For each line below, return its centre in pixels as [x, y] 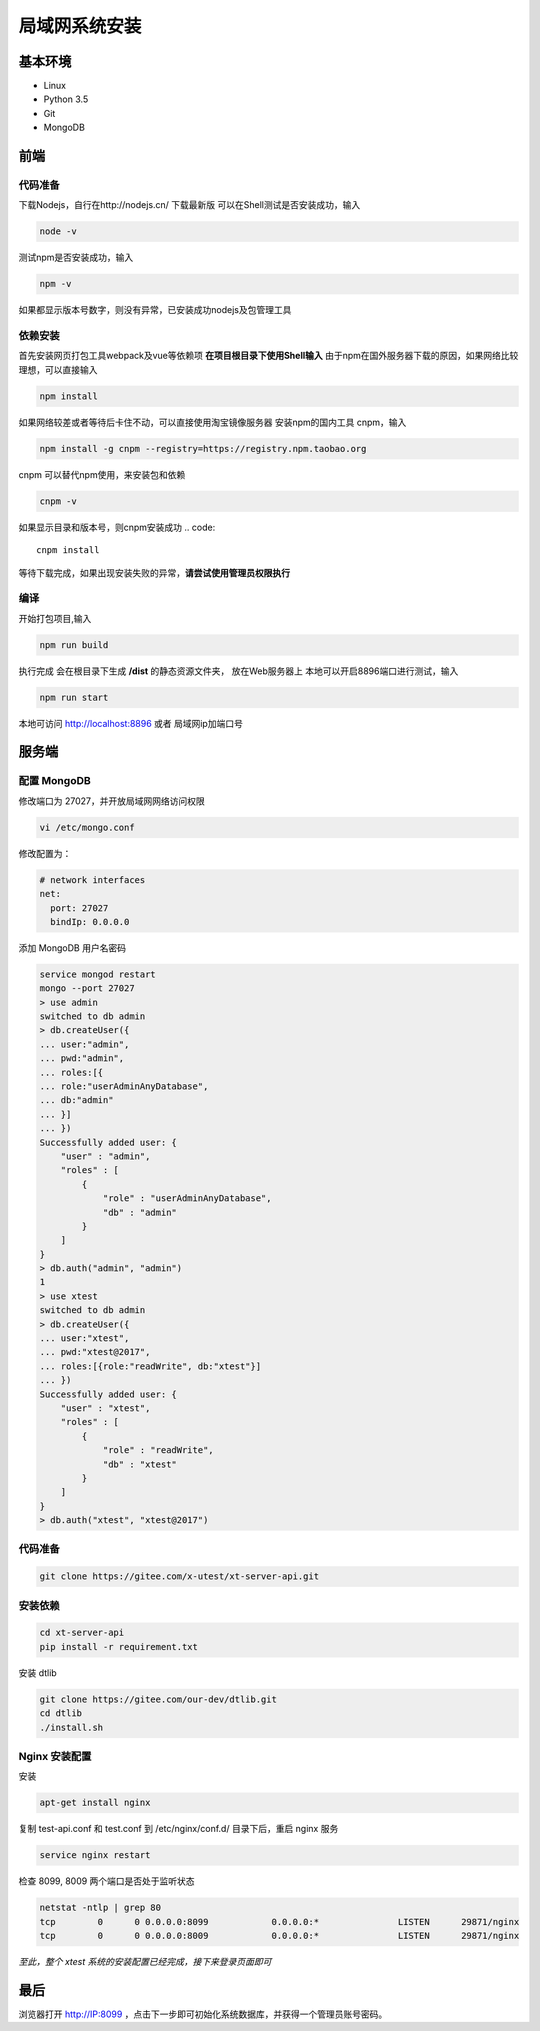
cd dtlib [61, 1713]
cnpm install [68, 550]
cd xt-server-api [82, 1633]
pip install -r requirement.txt [119, 1646]
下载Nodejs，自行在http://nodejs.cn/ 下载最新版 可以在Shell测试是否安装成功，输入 [189, 205]
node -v [58, 231]
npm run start [74, 697]
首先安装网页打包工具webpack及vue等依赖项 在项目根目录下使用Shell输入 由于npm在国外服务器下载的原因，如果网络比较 [268, 356]
